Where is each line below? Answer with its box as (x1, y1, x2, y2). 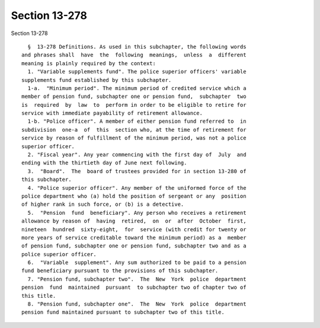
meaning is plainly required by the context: (21, 60, 156, 66)
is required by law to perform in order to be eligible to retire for (21, 101, 247, 108)
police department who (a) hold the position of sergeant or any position (21, 193, 247, 199)
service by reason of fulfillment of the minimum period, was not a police (21, 135, 247, 142)
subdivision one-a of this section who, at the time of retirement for (21, 126, 247, 133)
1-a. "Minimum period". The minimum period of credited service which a (27, 85, 247, 91)
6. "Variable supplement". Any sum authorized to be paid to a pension (27, 259, 247, 266)
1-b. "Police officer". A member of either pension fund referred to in (27, 118, 247, 125)
